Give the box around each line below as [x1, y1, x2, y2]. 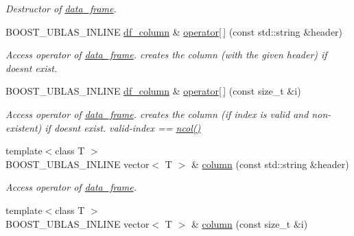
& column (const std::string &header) [191, 156, 349, 171]
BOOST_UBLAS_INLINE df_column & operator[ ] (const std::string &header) [5, 24, 343, 38]
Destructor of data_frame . [5, 1, 117, 15]
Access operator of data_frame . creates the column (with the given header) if [5, 47, 327, 62]
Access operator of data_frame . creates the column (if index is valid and [5, 106, 309, 121]
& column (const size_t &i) [191, 216, 308, 231]
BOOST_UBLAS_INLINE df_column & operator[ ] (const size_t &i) [5, 84, 301, 98]
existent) [5, 120, 42, 134]
